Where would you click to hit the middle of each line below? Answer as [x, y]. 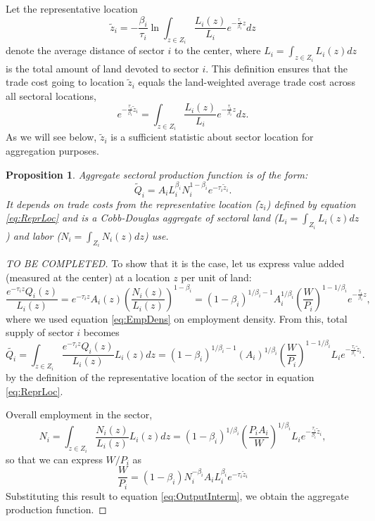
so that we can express [54, 459]
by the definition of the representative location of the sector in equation [160, 377]
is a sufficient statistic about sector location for [212, 137]
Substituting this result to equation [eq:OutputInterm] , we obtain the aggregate [177, 495]
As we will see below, [51, 137]
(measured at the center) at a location [88, 277]
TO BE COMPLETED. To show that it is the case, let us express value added [175, 263]
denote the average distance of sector [85, 50]
